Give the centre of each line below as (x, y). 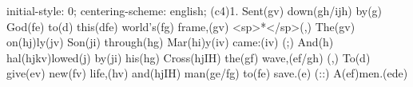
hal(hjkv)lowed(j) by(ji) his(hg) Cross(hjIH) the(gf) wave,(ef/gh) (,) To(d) (189, 57)
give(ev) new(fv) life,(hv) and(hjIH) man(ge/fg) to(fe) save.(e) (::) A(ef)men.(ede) (207, 73)
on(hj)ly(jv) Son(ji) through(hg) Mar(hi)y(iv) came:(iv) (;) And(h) (170, 42)
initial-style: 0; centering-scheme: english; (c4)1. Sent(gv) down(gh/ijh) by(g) (195, 10)
